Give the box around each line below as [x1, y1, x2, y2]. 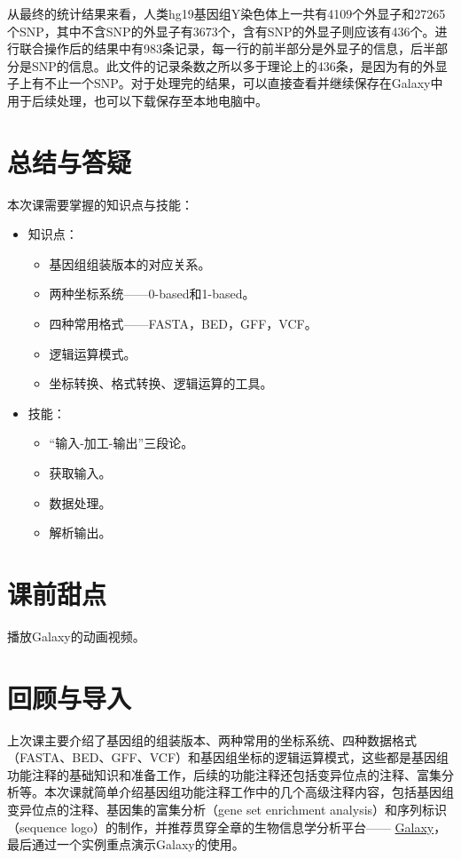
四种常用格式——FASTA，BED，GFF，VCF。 [49, 314, 317, 333]
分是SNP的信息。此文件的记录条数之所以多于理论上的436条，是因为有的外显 [7, 56, 448, 75]
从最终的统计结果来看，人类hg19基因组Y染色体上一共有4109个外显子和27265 [7, 4, 446, 22]
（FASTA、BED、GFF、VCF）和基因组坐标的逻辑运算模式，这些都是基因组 [7, 748, 449, 767]
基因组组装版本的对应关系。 [49, 254, 211, 273]
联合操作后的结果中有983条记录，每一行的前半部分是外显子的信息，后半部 [19, 39, 448, 58]
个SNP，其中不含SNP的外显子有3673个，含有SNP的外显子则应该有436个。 [7, 21, 435, 40]
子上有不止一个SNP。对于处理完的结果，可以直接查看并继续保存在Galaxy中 [7, 74, 443, 92]
